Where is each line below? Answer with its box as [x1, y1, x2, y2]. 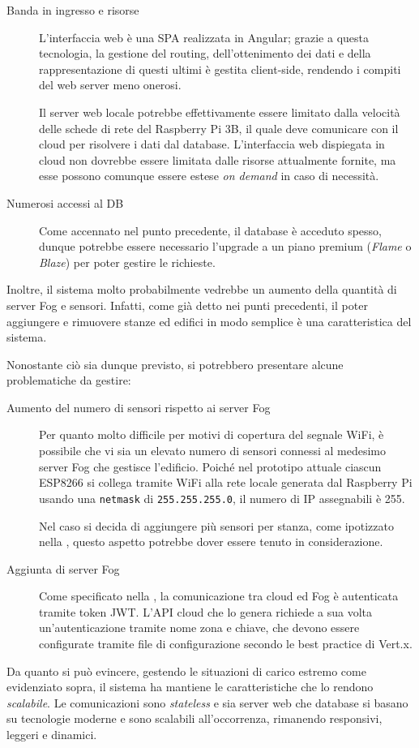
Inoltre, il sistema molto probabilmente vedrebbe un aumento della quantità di [6, 281, 397, 298]
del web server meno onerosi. [39, 76, 182, 93]
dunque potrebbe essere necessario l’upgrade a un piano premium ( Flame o [39, 238, 412, 255]
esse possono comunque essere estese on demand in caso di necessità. [39, 167, 379, 184]
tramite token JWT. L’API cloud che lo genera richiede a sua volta [39, 603, 373, 620]
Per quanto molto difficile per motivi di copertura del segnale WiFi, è [39, 426, 384, 443]
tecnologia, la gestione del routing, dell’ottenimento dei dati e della [39, 45, 371, 62]
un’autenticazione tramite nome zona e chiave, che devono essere [39, 619, 360, 636]
